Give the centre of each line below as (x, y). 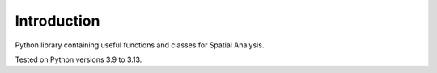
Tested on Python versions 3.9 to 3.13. (78, 59)
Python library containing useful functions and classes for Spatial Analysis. (140, 45)
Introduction (57, 21)
